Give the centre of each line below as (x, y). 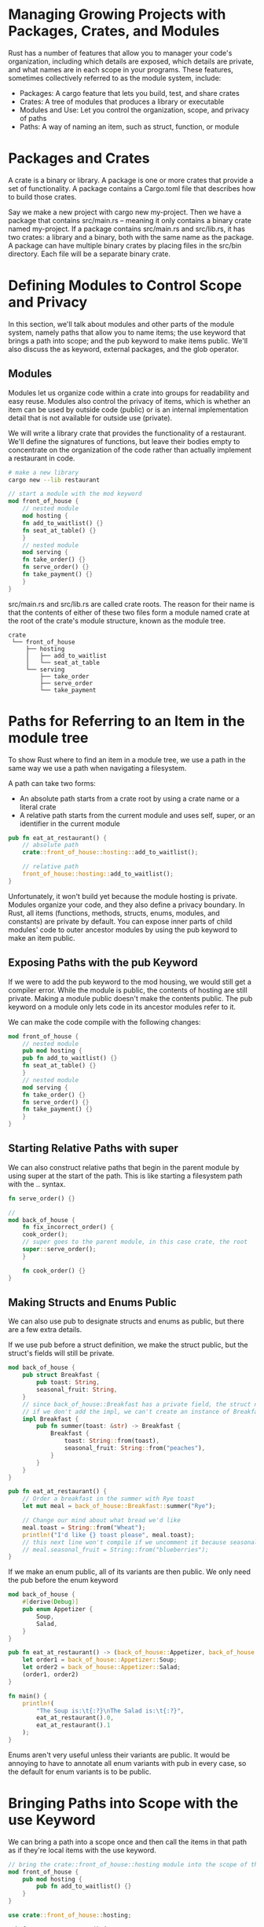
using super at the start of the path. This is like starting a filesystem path (125, 1176)
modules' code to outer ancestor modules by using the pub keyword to (123, 930)
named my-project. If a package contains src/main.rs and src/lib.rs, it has (127, 229)
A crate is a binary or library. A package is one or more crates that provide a (131, 180)
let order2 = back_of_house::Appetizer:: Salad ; (101, 1668)
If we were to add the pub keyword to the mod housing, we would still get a (130, 982)
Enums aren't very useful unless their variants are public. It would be (119, 1755)
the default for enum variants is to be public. (80, 1771)
